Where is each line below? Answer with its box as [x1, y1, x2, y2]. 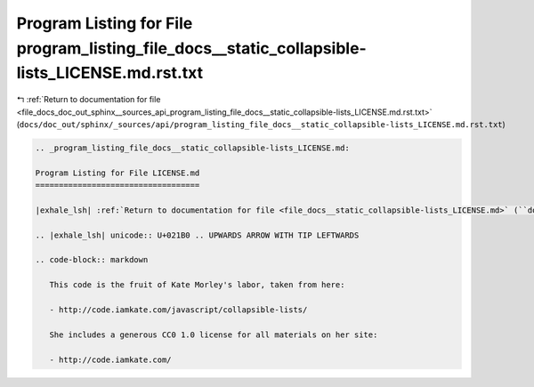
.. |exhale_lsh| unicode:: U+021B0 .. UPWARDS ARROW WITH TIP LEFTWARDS [35, 230, 360, 240]
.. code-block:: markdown [35, 254, 149, 265]
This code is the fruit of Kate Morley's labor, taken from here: [49, 280, 345, 290]
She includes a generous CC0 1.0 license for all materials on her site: [49, 329, 378, 340]
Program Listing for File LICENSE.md [35, 167, 200, 178]
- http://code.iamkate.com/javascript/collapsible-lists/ [49, 304, 308, 315]
